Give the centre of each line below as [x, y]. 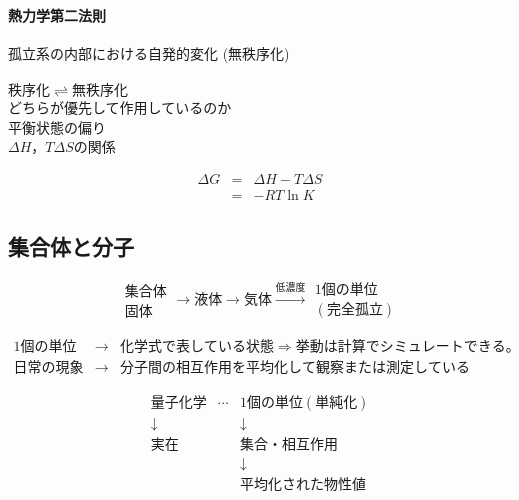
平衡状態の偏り [57, 126]
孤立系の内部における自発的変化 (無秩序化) [149, 52]
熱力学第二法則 [57, 14]
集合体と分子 [71, 246]
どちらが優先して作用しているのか [120, 106]
